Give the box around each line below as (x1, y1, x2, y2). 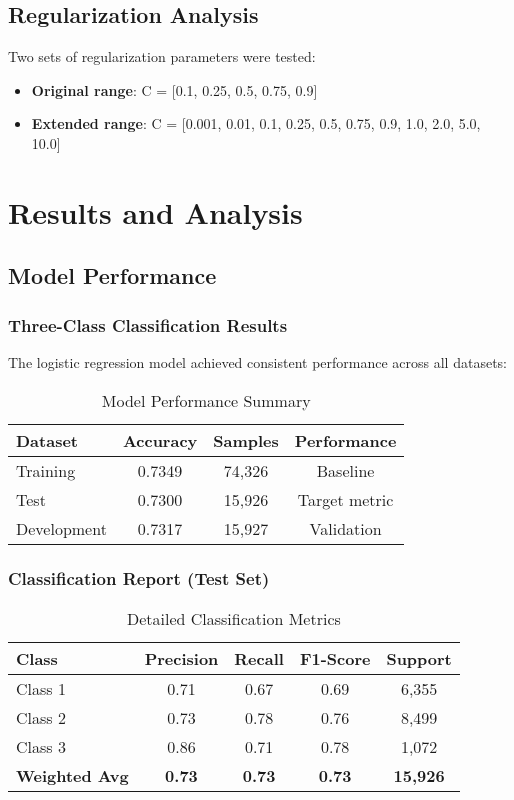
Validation (309, 516, 382, 540)
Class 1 (16, 676, 66, 700)
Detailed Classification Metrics (126, 606, 341, 630)
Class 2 (16, 705, 66, 729)
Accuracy (122, 428, 198, 452)
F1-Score (299, 646, 371, 670)
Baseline (316, 458, 375, 482)
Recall (234, 646, 284, 670)
